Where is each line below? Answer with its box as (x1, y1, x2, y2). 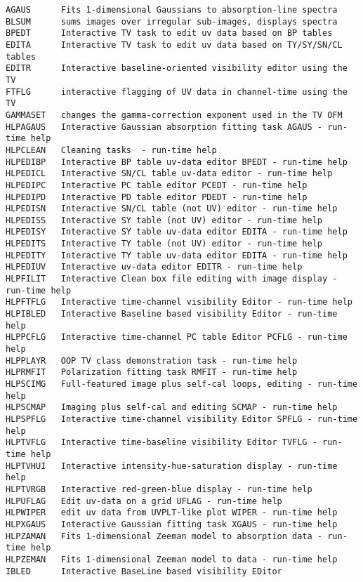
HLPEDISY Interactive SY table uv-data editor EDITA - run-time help (6, 227, 348, 237)
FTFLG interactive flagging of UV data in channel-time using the (6, 86, 348, 97)
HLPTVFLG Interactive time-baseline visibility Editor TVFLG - (6, 437, 317, 448)
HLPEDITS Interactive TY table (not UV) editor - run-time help (6, 239, 323, 249)
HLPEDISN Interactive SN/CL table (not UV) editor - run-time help (6, 204, 338, 214)
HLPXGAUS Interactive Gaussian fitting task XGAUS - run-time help (6, 519, 338, 529)
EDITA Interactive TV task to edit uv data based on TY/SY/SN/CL (6, 39, 343, 50)
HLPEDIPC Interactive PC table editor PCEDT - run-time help (6, 180, 308, 190)
